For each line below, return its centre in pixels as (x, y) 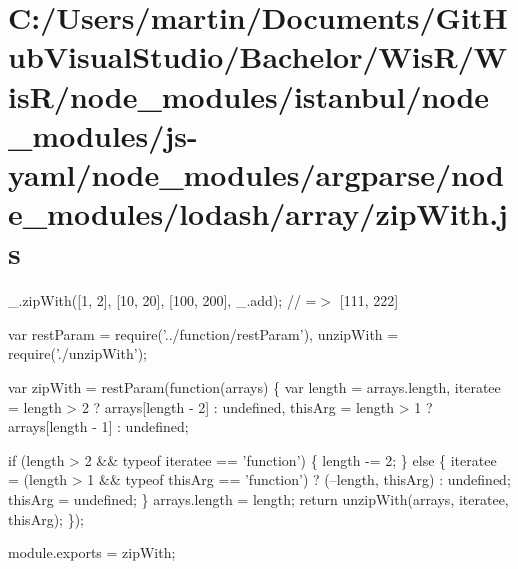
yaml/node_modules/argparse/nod (256, 173)
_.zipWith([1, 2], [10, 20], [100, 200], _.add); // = (162, 300)
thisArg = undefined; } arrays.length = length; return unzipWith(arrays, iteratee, (258, 499)
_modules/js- (103, 134)
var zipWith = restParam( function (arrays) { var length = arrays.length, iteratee (254, 387)
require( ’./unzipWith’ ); (77, 353)
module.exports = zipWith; (92, 552)
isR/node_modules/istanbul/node (249, 95)
